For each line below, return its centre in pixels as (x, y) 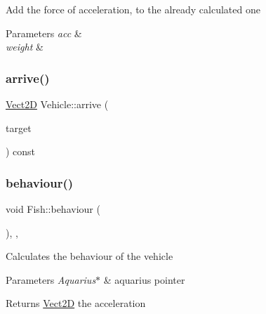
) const (21, 151)
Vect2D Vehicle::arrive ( (57, 104)
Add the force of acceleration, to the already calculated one (133, 9)
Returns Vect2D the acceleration (76, 303)
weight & (25, 47)
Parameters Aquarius (51, 279)
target (19, 127)
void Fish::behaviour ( (53, 209)
